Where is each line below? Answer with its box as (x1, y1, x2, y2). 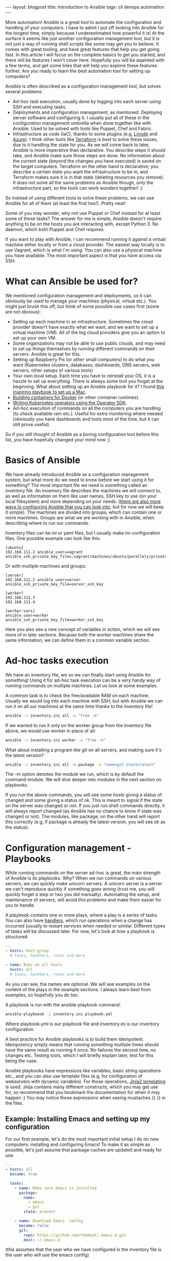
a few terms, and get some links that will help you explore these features (5, 63, 157, 68)
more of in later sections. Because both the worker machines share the (5, 631, 154, 637)
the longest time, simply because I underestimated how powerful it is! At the (5, 30, 164, 36)
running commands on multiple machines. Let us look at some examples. (5, 682, 158, 688)
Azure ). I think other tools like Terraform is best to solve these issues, (12, 136, 158, 142)
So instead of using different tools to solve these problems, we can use (5, 195, 154, 201)
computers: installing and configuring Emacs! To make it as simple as (5, 1141, 150, 1147)
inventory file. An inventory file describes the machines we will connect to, (5, 487, 162, 493)
